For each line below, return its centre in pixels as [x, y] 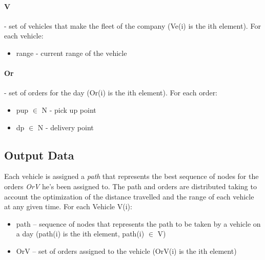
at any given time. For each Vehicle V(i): [68, 206]
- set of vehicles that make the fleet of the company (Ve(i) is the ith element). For [132, 25]
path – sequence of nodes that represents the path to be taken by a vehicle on [138, 223]
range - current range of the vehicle [72, 53]
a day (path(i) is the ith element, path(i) [80, 234]
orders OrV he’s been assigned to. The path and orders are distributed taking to [130, 186]
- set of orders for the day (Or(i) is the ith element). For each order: [111, 93]
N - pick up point [69, 109]
